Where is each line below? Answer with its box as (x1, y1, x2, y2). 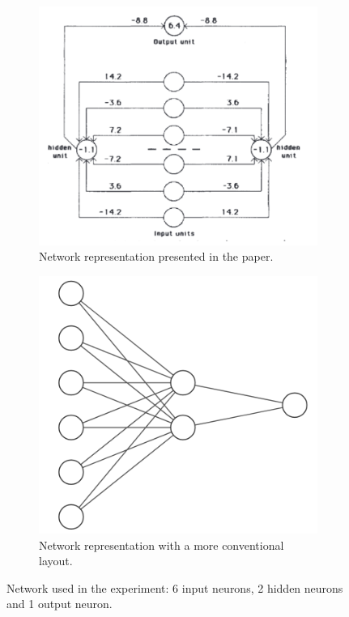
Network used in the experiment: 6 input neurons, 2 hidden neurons (6, 579, 343, 596)
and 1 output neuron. (6, 595, 113, 612)
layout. (39, 552, 73, 569)
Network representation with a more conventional (39, 536, 284, 553)
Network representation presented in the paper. (39, 248, 274, 265)
